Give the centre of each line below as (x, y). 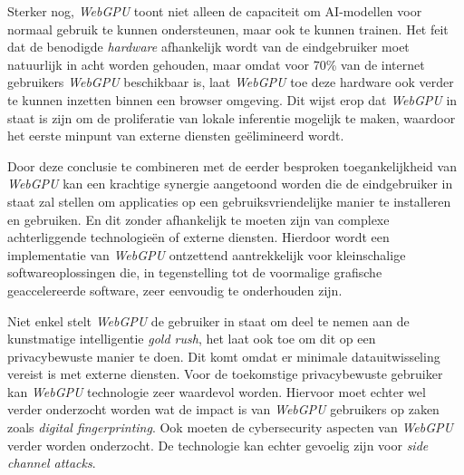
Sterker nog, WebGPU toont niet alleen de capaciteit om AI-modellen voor (215, 11)
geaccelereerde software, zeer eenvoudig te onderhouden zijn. (175, 290)
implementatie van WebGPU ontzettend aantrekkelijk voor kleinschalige (207, 254)
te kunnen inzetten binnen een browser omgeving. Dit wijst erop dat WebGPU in (232, 99)
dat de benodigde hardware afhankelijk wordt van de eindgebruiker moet (208, 47)
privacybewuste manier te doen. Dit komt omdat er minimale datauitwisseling (224, 356)
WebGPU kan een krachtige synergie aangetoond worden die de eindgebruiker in (230, 184)
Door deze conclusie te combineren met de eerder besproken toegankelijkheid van (232, 165)
